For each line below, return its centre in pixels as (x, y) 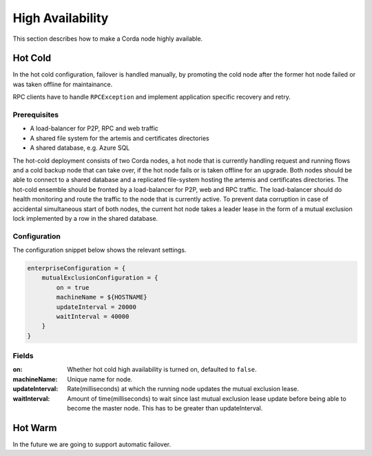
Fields (23, 356)
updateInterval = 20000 (96, 307)
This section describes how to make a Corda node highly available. (108, 39)
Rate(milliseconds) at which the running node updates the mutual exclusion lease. (183, 389)
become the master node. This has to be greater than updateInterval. (165, 408)
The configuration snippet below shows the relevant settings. (100, 250)
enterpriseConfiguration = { (76, 268)
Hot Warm (35, 428)
